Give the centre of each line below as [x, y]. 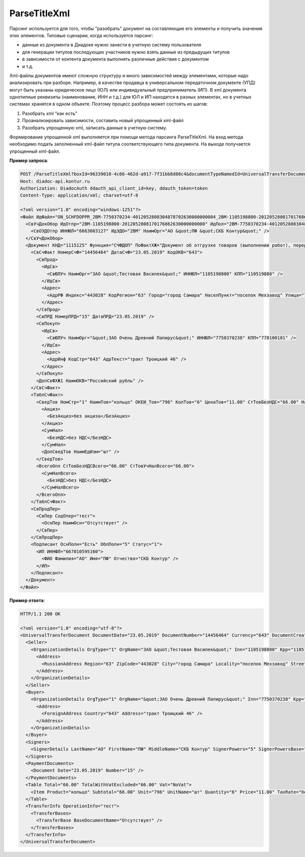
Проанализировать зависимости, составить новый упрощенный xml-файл [103, 121]
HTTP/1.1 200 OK [40, 614]
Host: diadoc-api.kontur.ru [55, 181]
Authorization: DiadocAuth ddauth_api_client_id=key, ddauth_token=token [114, 188]
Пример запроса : [29, 161]
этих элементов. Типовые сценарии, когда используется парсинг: [81, 35]
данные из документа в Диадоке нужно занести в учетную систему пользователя [112, 45]
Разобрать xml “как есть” [50, 113]
